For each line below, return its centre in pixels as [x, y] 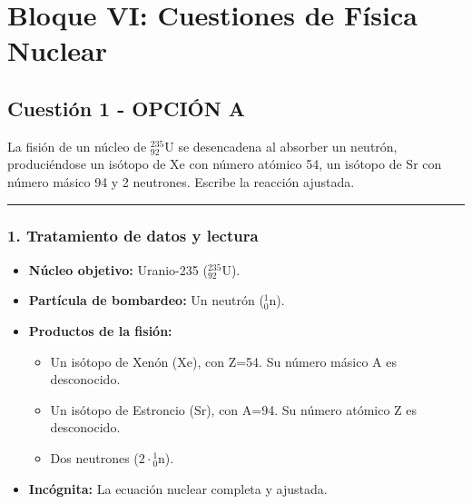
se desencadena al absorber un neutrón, [288, 146]
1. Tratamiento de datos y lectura [133, 236]
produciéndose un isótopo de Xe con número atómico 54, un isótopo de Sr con [225, 164]
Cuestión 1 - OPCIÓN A [126, 108]
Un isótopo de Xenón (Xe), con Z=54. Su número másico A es [223, 361]
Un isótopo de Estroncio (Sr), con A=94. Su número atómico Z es [234, 409]
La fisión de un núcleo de [77, 146]
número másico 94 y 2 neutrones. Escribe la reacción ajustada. [181, 181]
